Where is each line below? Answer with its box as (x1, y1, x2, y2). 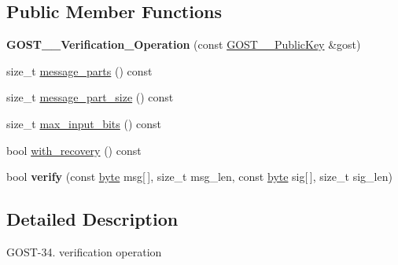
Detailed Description (6, 207, 179, 231)
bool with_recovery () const (6, 142, 142, 158)
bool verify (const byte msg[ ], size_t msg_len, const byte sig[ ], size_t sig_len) (6, 168, 392, 185)
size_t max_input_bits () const (6, 115, 162, 131)
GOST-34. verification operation (6, 243, 162, 259)
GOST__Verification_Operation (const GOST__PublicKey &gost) (6, 36, 361, 53)
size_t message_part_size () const (6, 89, 174, 105)
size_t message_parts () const (6, 62, 153, 79)
